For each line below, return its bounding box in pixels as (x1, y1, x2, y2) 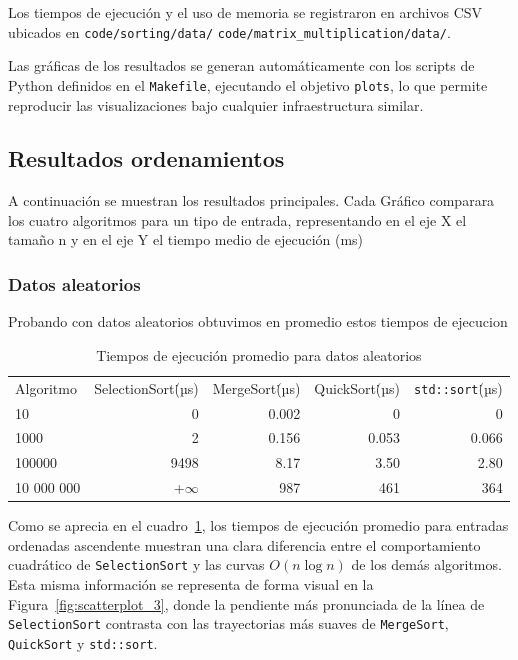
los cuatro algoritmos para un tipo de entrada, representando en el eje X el (8, 209, 467, 230)
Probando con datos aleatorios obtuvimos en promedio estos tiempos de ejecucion (8, 311, 508, 332)
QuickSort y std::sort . (8, 632, 158, 653)
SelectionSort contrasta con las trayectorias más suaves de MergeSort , (8, 613, 449, 634)
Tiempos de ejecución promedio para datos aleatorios (96, 344, 422, 365)
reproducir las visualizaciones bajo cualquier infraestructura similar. (8, 94, 424, 115)
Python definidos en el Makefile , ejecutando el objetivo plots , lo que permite (8, 74, 488, 95)
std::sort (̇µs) (414, 377, 503, 398)
